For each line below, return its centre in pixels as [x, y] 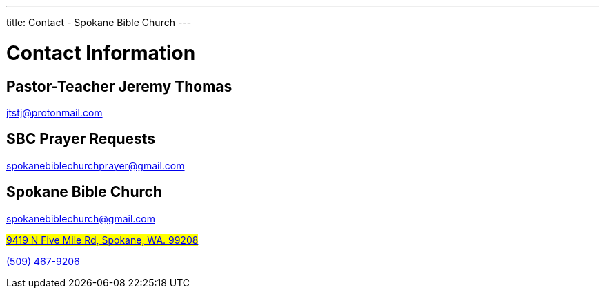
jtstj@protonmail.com [54, 112]
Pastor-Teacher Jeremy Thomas [119, 86]
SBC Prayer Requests [81, 139]
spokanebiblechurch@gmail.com [81, 218]
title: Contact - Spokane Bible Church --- [99, 22]
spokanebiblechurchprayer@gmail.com [96, 165]
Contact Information [101, 53]
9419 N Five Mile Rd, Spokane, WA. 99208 [102, 240]
